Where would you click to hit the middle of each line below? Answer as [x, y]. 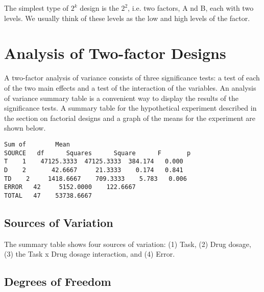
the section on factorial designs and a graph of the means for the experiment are [130, 118]
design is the [99, 8]
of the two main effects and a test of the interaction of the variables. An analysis [130, 87]
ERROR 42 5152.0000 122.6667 [70, 187]
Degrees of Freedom [58, 281]
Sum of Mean [37, 144]
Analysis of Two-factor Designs [115, 53]
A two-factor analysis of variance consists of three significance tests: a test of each [132, 78]
